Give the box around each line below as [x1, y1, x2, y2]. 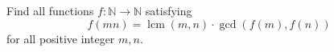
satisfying [145, 2, 192, 18]
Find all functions [6, 2, 94, 18]
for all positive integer [6, 30, 115, 46]
